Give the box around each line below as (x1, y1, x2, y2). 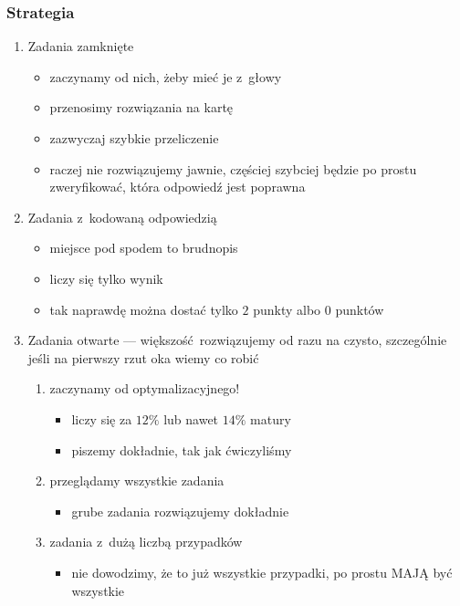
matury (250, 409, 291, 428)
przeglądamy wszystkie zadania (49, 471, 225, 490)
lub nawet (163, 409, 219, 428)
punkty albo (253, 299, 321, 319)
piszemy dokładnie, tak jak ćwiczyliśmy (71, 440, 292, 459)
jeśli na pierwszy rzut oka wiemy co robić (27, 348, 259, 367)
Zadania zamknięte (27, 37, 134, 56)
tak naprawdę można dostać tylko (49, 299, 238, 319)
